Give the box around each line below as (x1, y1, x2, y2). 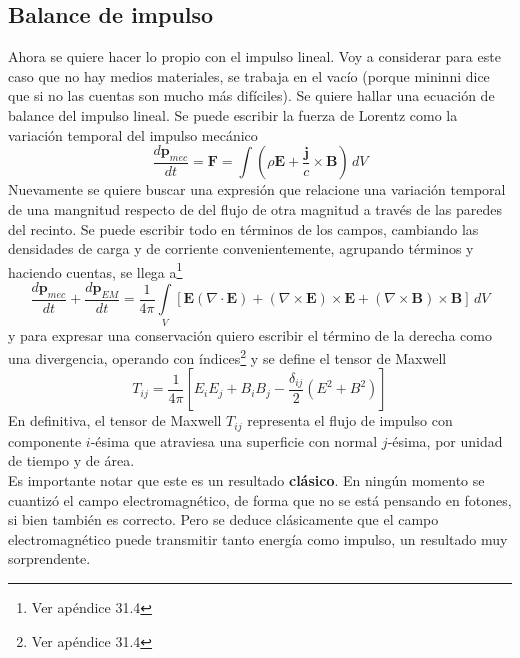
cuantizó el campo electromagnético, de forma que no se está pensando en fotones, (8, 489, 512, 510)
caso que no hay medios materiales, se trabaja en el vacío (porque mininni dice (8, 65, 490, 86)
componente (8, 430, 82, 451)
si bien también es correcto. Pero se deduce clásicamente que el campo (8, 509, 439, 530)
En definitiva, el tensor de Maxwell (8, 410, 222, 431)
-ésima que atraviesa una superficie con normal (90, 430, 378, 451)
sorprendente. (8, 548, 91, 569)
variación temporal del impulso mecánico (8, 124, 258, 145)
